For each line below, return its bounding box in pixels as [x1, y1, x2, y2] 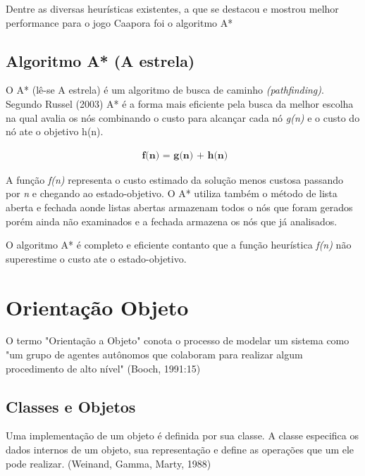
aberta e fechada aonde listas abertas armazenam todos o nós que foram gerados [6, 199, 353, 214]
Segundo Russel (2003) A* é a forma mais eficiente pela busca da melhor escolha [6, 96, 354, 111]
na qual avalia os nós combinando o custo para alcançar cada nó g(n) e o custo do [6, 110, 360, 125]
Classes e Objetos [6, 395, 136, 417]
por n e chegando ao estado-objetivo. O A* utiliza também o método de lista [6, 186, 338, 201]
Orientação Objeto [6, 292, 189, 321]
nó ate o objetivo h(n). [6, 124, 104, 139]
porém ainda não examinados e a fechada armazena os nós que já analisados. [6, 213, 338, 228]
